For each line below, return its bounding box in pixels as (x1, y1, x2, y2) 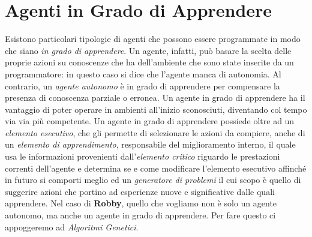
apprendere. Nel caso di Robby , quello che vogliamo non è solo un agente (5, 197, 277, 209)
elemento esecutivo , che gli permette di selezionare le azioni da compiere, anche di (5, 126, 305, 139)
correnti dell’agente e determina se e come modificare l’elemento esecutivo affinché (5, 161, 307, 174)
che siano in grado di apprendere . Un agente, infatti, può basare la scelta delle (5, 44, 292, 56)
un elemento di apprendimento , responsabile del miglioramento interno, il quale (5, 138, 296, 151)
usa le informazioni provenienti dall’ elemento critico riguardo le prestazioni (5, 150, 280, 163)
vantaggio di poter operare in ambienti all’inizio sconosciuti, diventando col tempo (5, 103, 307, 115)
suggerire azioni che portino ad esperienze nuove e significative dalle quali (5, 185, 275, 197)
